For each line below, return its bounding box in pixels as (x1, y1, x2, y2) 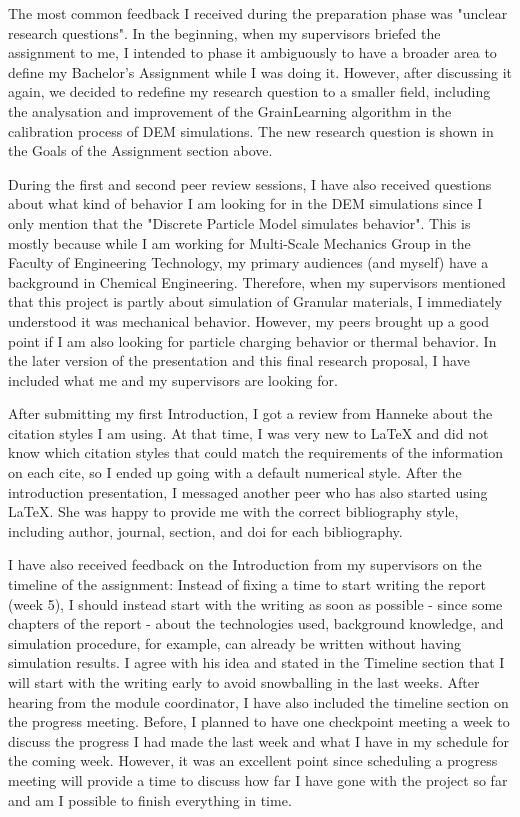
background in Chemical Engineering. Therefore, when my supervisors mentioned (8, 271, 506, 292)
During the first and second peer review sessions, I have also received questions (8, 173, 492, 194)
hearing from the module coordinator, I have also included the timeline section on (8, 691, 509, 712)
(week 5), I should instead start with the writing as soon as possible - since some (8, 593, 503, 614)
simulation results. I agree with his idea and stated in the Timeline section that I (8, 652, 505, 673)
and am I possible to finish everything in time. (8, 789, 292, 810)
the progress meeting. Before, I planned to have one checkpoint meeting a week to (8, 711, 510, 732)
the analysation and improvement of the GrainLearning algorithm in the (8, 100, 452, 121)
